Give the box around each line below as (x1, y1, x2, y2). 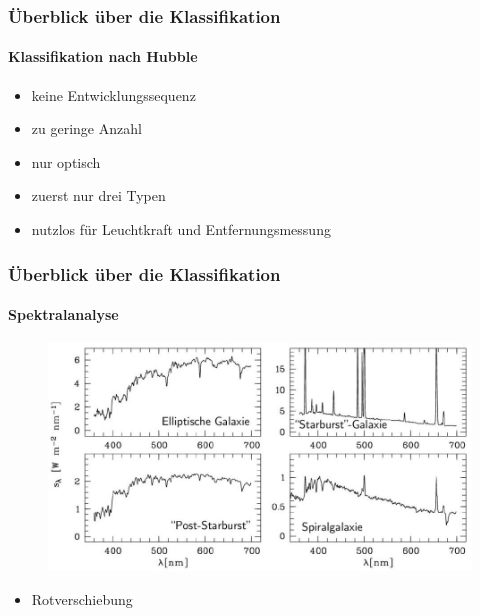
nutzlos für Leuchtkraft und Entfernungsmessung (31, 219, 331, 240)
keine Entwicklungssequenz (31, 84, 196, 105)
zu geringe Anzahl (31, 118, 142, 139)
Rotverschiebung (31, 588, 133, 609)
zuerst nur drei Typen (31, 185, 166, 206)
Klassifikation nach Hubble (8, 46, 198, 67)
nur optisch (31, 151, 101, 172)
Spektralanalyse (8, 304, 119, 325)
